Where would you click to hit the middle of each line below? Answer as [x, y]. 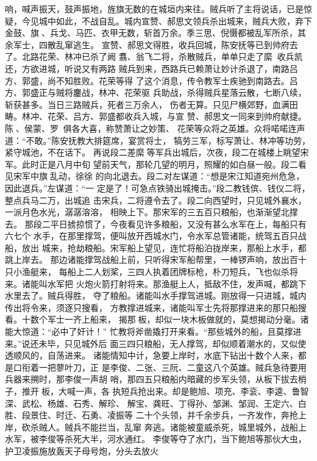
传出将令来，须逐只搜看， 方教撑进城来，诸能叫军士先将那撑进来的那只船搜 [156, 307]
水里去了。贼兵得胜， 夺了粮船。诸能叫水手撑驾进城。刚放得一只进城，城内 [156, 295]
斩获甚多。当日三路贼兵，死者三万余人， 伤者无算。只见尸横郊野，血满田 [151, 104]
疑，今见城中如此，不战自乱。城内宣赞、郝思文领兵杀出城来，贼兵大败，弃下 [158, 20]
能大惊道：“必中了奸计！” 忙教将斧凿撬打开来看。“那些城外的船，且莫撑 [149, 331]
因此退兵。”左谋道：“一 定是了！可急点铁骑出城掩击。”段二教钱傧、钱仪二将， [158, 188]
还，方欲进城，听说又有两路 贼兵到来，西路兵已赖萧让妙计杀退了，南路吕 [151, 68]
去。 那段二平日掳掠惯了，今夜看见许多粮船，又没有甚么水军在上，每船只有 [156, 223]
